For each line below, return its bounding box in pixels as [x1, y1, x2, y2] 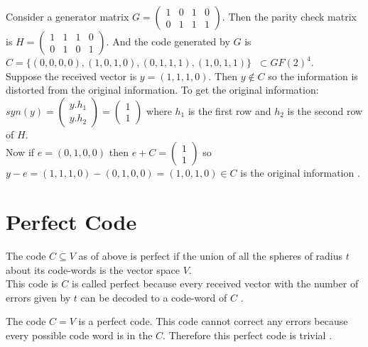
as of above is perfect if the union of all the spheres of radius [78, 248, 343, 263]
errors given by [6, 290, 71, 304]
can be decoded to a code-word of [80, 290, 227, 304]
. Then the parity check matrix [222, 9, 357, 23]
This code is [6, 276, 58, 291]
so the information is [268, 68, 358, 83]
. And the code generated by [106, 34, 230, 48]
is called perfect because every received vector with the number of [71, 276, 359, 291]
